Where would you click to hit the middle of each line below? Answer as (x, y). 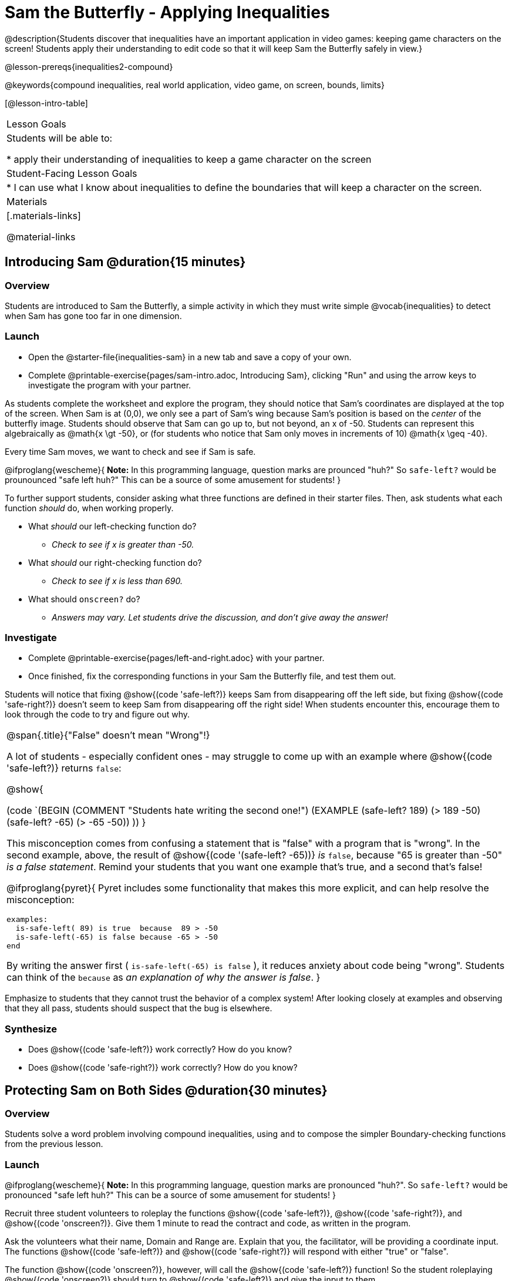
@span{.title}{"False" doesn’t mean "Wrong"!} (108, 735)
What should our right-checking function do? (115, 562)
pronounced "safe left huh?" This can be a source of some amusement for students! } (170, 1195)
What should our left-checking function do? (112, 526)
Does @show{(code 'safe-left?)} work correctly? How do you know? (160, 1049)
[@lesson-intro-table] (46, 103)
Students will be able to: (60, 138)
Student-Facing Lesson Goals (72, 173)
